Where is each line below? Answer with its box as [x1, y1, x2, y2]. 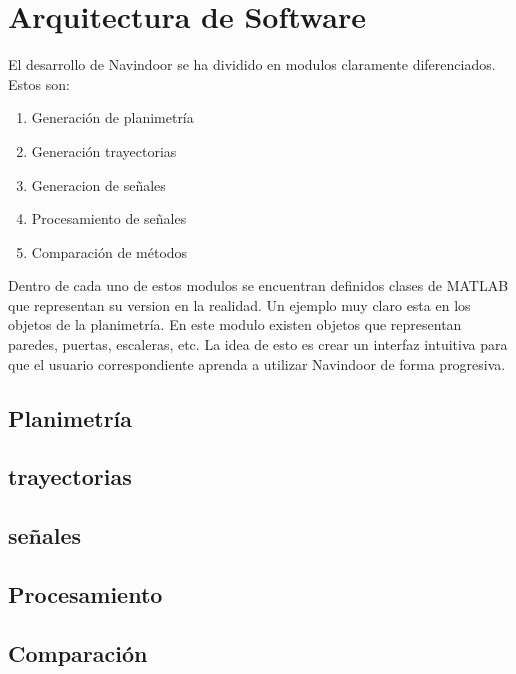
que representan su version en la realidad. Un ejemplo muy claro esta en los [8, 294, 471, 315]
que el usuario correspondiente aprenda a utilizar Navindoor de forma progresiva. [8, 353, 506, 374]
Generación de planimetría [31, 107, 194, 128]
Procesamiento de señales [31, 208, 187, 229]
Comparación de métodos [31, 241, 188, 262]
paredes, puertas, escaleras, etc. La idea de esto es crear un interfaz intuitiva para [8, 334, 508, 355]
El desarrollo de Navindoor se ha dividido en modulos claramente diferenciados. [8, 54, 496, 75]
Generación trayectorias [31, 140, 177, 161]
